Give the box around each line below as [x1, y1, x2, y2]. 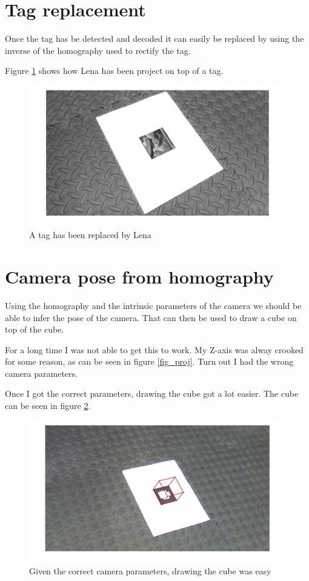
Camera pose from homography [5, 264, 274, 288]
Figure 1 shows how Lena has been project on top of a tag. [5, 64, 224, 77]
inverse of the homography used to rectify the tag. [5, 44, 191, 56]
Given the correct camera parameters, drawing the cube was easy [29, 564, 271, 577]
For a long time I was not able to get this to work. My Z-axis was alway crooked [5, 343, 304, 356]
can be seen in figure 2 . [5, 399, 91, 412]
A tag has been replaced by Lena [29, 228, 151, 241]
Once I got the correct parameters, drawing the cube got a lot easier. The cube [5, 387, 299, 400]
